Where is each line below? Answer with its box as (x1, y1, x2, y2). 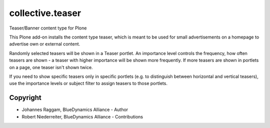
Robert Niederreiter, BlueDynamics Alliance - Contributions (21, 113, 143, 119)
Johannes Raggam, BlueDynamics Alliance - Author (21, 106, 128, 112)
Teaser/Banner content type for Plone (9, 25, 87, 31)
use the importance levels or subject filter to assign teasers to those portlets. (9, 80, 167, 86)
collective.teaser (9, 7, 81, 18)
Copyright (9, 93, 42, 102)
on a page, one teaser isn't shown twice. (9, 64, 93, 70)
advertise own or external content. (9, 41, 80, 47)
